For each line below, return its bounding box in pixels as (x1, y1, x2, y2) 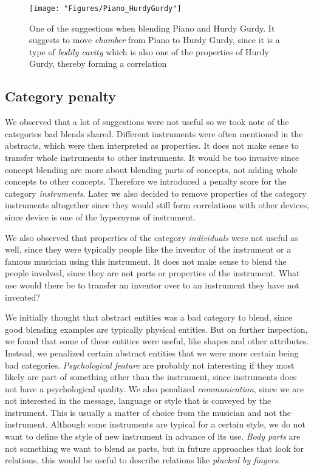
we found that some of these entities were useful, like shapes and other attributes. (5, 335, 309, 347)
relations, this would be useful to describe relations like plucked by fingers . (5, 454, 281, 466)
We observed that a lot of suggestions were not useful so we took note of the (5, 115, 289, 128)
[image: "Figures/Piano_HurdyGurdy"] (29, 4, 182, 13)
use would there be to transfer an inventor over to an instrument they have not (5, 278, 299, 291)
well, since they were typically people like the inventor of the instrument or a (5, 243, 292, 256)
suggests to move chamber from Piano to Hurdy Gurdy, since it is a (29, 33, 280, 46)
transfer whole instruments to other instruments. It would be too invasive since (5, 151, 299, 164)
